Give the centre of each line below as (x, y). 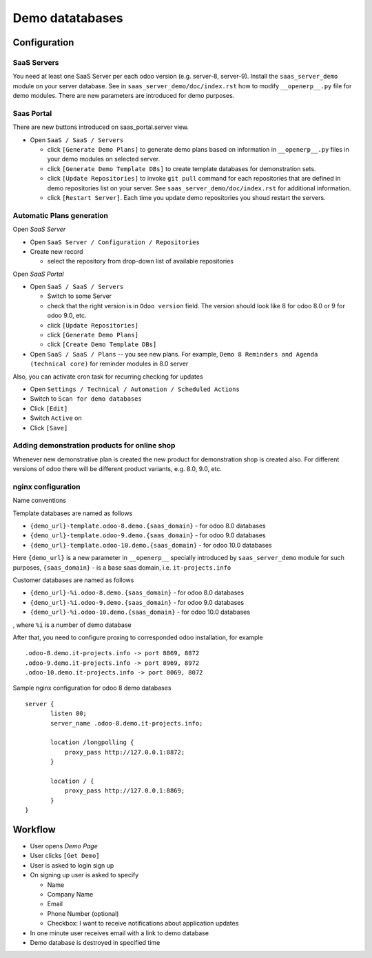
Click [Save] (49, 428)
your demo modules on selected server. (104, 159)
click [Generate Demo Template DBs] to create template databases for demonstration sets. (182, 168)
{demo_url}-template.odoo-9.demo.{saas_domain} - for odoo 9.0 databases (148, 535)
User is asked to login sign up (72, 865)
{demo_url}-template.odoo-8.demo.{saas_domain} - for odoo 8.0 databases (148, 526)
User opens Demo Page (64, 846)
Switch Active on (56, 418)
